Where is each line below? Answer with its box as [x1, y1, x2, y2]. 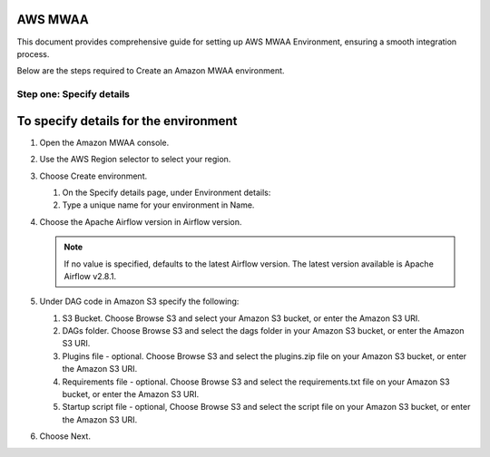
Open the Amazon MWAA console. [39, 137, 170, 148]
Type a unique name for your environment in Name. [62, 199, 255, 210]
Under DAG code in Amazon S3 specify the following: [39, 296, 240, 307]
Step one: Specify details [16, 88, 131, 101]
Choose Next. [39, 431, 91, 442]
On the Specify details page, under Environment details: [62, 187, 271, 198]
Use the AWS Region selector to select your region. [39, 154, 231, 165]
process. [16, 48, 50, 59]
